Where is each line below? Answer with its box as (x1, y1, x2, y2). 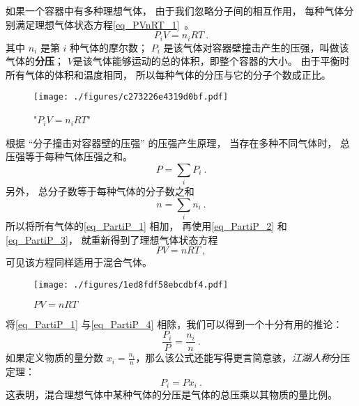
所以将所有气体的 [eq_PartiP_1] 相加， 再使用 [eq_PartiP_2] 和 (6, 219, 287, 233)
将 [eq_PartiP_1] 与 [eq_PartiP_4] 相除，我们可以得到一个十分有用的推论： (6, 316, 343, 331)
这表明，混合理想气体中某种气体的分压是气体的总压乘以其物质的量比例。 (6, 387, 337, 402)
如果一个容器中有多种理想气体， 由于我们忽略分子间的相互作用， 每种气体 (6, 3, 344, 17)
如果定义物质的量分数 (6, 350, 103, 365)
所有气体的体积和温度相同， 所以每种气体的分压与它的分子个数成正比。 (6, 67, 331, 81)
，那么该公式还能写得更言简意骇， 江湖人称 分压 (135, 350, 351, 365)
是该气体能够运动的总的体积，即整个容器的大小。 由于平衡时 (72, 54, 350, 68)
